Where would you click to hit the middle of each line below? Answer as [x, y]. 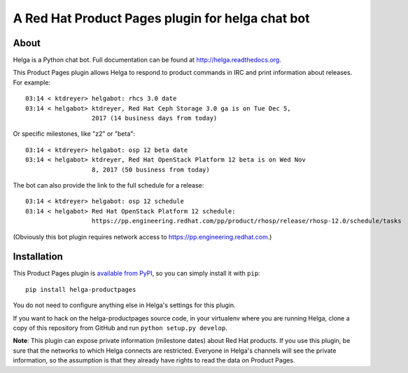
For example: [32, 82]
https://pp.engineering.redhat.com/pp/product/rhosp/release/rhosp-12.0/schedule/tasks [246, 221]
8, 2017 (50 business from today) [150, 169]
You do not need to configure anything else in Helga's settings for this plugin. [124, 305]
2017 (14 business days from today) [154, 118]
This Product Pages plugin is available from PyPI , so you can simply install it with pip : [136, 274]
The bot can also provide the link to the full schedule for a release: [108, 185]
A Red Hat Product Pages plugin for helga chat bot [161, 18]
